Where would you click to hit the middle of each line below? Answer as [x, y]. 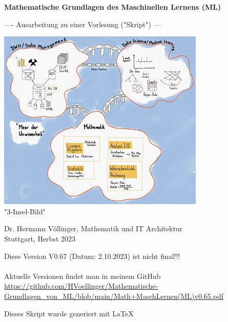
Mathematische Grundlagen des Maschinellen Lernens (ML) [113, 7]
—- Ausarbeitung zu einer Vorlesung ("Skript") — [82, 24]
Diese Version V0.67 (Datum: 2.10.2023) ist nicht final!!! [92, 256]
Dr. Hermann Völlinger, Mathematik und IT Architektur [94, 228]
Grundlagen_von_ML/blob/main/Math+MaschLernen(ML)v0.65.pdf [114, 296]
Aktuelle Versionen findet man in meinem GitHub [82, 276]
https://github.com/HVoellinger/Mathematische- [81, 286]
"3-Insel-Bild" [25, 211]
